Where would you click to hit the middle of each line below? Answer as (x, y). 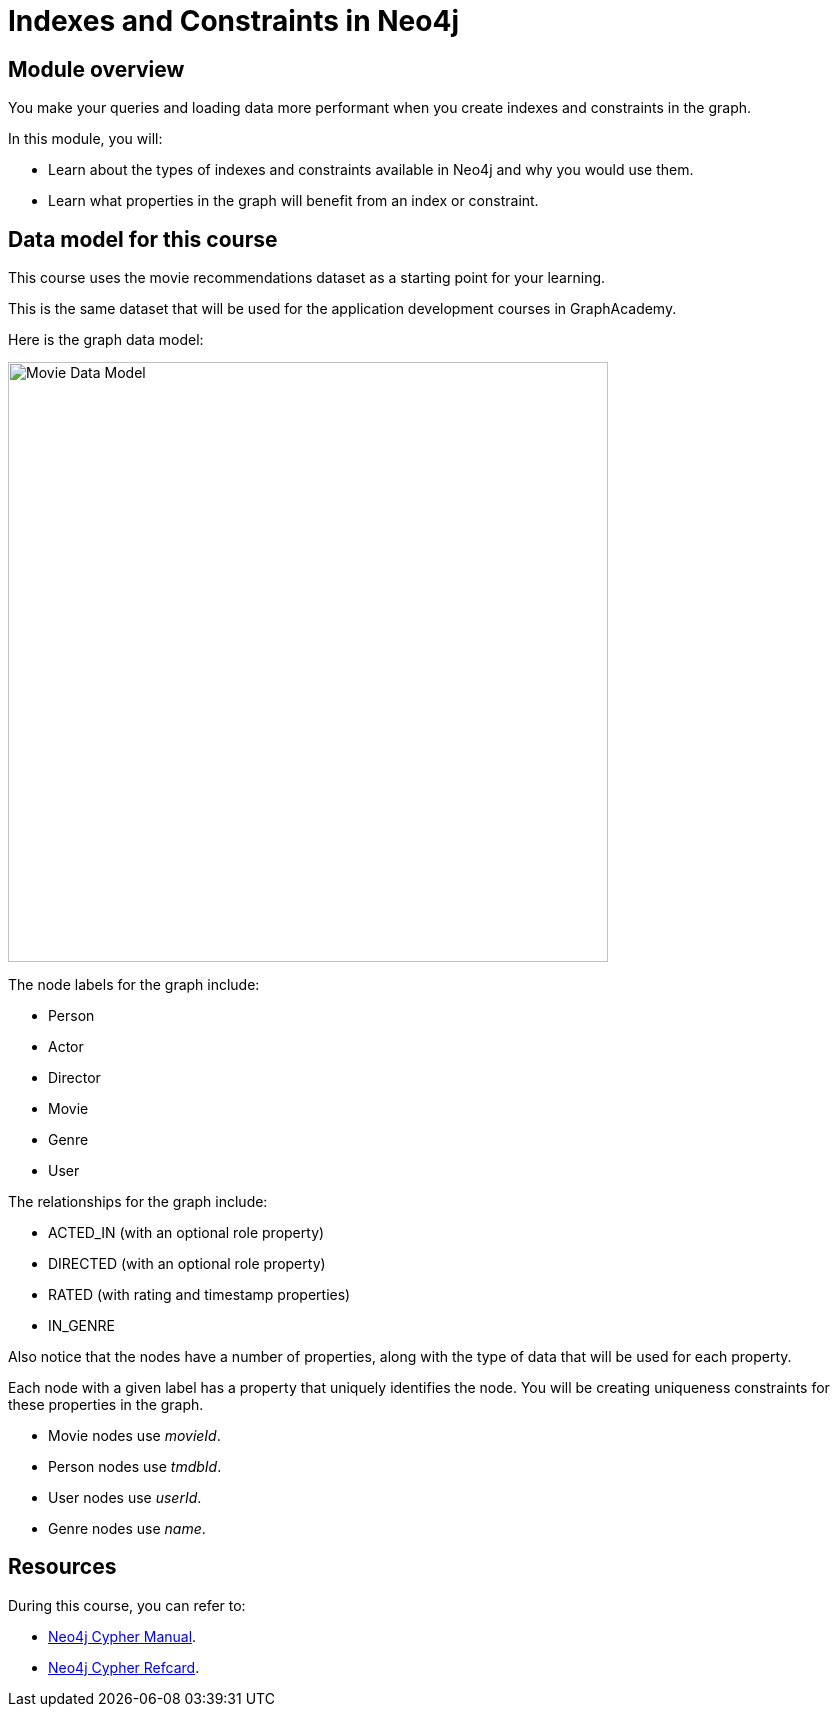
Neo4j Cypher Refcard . (124, 1667)
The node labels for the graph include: (134, 985)
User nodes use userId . (125, 1498)
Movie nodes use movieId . (134, 1436)
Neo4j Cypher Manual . (122, 1636)
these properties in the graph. (106, 1405)
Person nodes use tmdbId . (135, 1467)
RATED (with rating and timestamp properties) (199, 1295)
